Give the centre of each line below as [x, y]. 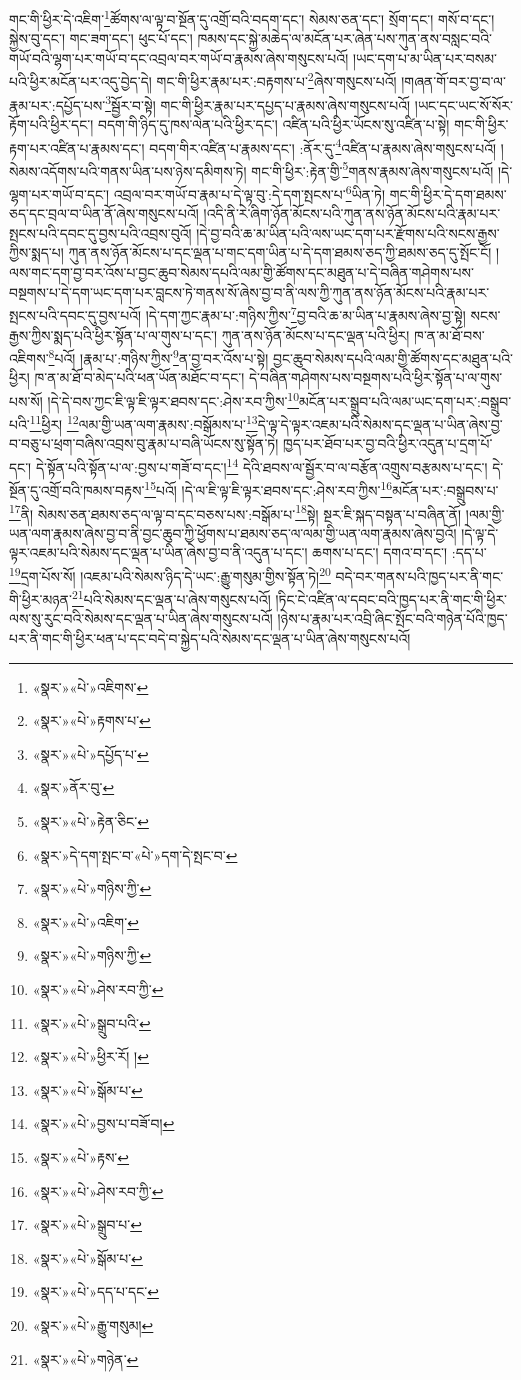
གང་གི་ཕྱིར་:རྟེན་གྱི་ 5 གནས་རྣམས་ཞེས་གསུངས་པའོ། [372, 169]
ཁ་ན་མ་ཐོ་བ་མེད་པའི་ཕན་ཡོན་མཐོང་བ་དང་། [139, 377]
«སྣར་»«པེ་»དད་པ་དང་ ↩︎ [95, 1291]
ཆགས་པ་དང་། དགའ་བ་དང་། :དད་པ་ [399, 552]
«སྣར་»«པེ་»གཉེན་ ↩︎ [85, 1358]
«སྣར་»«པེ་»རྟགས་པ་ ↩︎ [91, 720]
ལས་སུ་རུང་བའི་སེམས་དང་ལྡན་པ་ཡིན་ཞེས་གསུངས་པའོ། [141, 618]
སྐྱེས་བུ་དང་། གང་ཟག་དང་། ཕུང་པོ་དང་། [101, 38]
